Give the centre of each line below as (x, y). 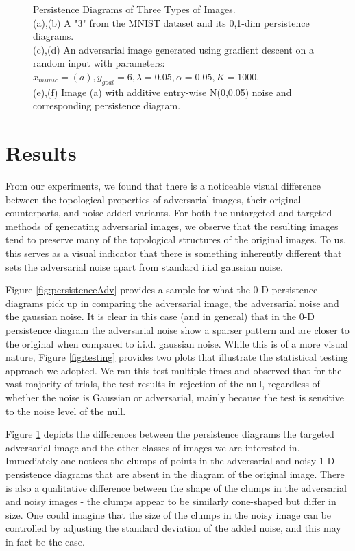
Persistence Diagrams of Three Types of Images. (134, 9)
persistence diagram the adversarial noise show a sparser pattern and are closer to (177, 330)
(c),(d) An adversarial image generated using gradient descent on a (173, 49)
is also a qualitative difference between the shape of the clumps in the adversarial (176, 487)
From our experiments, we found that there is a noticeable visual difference (163, 186)
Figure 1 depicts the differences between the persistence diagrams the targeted (170, 434)
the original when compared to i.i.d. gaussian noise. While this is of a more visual (177, 343)
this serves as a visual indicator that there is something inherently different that (174, 253)
